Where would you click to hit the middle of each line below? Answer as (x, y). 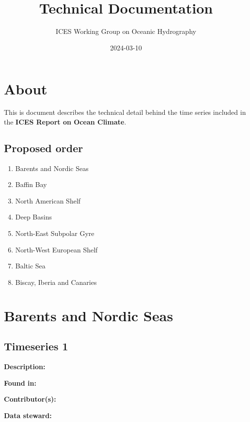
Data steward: (28, 415)
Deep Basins (33, 217)
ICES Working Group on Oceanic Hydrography (126, 31)
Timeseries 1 (36, 346)
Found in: (20, 383)
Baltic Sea (30, 266)
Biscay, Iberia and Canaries (56, 282)
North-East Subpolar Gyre (55, 233)
